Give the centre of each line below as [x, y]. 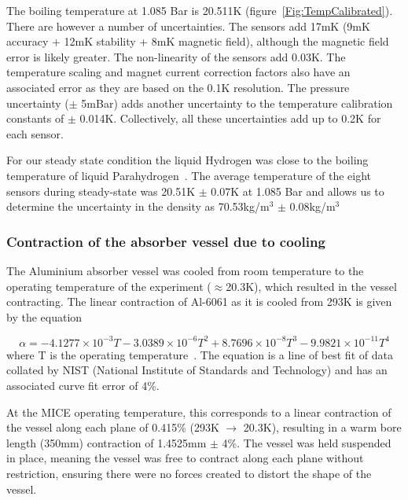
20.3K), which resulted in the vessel [311, 286]
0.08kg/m [312, 206]
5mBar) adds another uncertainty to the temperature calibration [237, 103]
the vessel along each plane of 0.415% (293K [113, 427]
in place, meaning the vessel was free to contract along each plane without [185, 458]
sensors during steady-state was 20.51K [101, 191]
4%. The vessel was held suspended [307, 442]
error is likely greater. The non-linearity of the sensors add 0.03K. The [176, 56]
